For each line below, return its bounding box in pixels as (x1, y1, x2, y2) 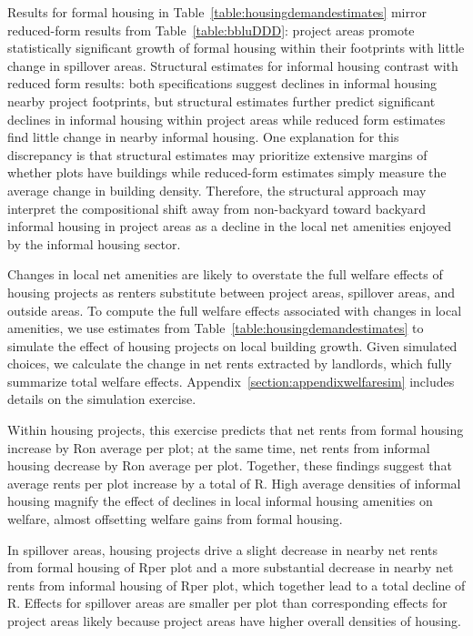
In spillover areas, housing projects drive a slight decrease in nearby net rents (7, 540, 438, 559)
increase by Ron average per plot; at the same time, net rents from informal (7, 438, 430, 457)
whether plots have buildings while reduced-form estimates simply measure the (7, 163, 447, 182)
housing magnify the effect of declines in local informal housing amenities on (7, 491, 433, 510)
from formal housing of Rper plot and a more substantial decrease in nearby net (7, 558, 454, 577)
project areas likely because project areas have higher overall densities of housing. (7, 611, 461, 630)
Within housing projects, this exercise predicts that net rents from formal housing (7, 420, 464, 439)
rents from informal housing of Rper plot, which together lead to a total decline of (7, 575, 466, 594)
